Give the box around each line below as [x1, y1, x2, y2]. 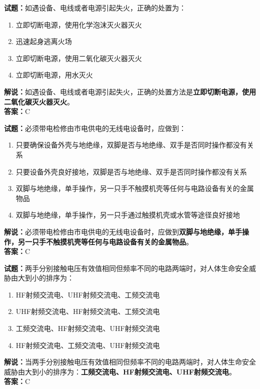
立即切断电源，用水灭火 [15, 69, 93, 80]
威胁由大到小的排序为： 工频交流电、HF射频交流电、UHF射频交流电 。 [4, 366, 236, 376]
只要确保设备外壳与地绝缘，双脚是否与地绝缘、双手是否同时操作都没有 [15, 139, 247, 150]
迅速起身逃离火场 [15, 36, 72, 46]
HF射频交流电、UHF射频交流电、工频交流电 [15, 289, 160, 299]
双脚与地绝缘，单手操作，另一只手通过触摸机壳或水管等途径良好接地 [15, 209, 240, 220]
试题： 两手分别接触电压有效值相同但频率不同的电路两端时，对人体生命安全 [4, 262, 249, 273]
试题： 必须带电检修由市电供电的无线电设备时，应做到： [4, 122, 186, 133]
